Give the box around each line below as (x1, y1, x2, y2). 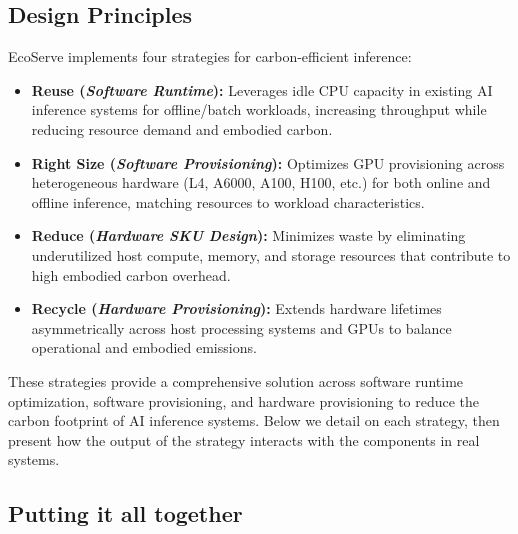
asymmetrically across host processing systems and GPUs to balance (31, 317, 452, 338)
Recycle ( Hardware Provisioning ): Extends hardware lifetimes (31, 298, 442, 319)
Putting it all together (8, 498, 243, 529)
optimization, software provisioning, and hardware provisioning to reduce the (8, 390, 480, 411)
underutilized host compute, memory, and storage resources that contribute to (31, 244, 511, 265)
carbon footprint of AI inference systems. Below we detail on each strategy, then (8, 410, 500, 431)
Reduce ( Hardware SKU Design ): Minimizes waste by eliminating (31, 225, 466, 246)
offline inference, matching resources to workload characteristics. (31, 191, 425, 212)
